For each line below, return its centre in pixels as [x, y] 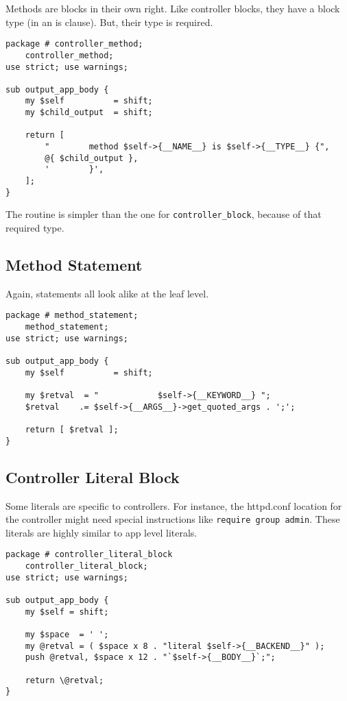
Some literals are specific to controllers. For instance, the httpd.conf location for [174, 505]
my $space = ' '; [67, 634]
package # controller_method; [74, 44]
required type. [35, 228]
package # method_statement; [72, 316]
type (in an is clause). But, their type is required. [109, 22]
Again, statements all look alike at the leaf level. [107, 293]
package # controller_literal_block [89, 555]
